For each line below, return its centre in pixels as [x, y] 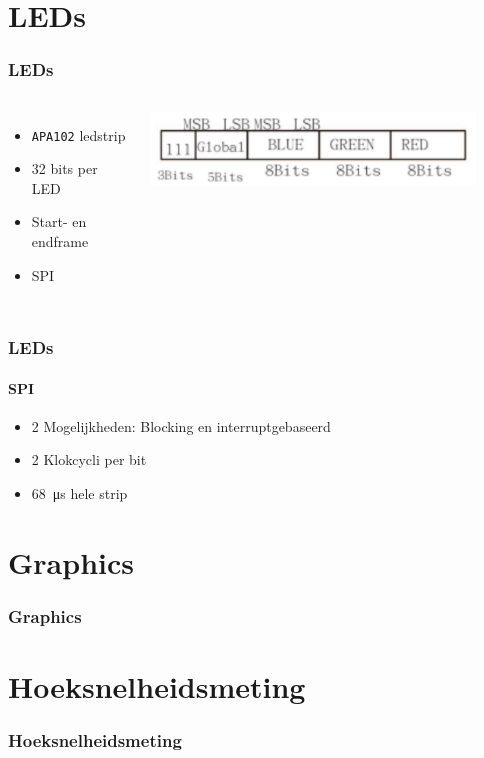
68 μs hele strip [79, 493]
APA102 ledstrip [78, 134]
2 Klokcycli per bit [89, 459]
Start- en [59, 221]
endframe [60, 241]
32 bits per [64, 168]
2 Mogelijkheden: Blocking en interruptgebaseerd [181, 425]
